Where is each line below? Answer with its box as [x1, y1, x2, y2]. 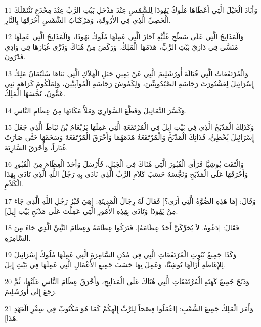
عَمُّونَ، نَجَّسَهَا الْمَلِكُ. [5, 88, 66, 99]
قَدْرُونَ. [5, 51, 26, 62]
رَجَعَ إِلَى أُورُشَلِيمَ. [5, 286, 57, 297]
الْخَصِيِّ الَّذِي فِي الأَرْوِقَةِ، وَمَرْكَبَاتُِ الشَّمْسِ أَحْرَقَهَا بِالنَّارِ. [5, 14, 171, 25]
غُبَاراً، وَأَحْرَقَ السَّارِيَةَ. [5, 142, 68, 152]
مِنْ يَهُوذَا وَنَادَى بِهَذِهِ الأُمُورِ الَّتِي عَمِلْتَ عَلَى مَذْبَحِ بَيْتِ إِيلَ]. [5, 205, 178, 216]
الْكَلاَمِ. [5, 178, 23, 189]
